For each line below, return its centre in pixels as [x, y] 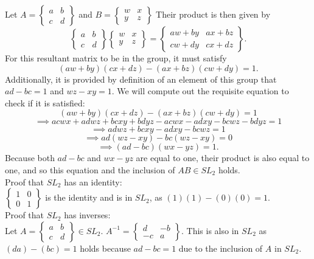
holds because [105, 248]
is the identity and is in [89, 197]
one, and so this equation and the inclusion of [90, 169]
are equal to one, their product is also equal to [223, 158]
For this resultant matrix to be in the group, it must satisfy [116, 58]
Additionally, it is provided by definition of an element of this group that [141, 79]
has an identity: [93, 181]
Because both [30, 158]
